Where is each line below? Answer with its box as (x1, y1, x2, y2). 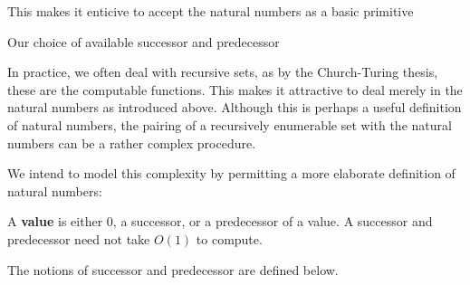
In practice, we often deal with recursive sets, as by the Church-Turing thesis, (7, 62, 438, 81)
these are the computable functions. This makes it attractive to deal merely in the (7, 80, 463, 99)
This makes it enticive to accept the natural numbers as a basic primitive (7, 2, 414, 20)
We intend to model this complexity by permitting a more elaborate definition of (7, 164, 456, 183)
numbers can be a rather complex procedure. (7, 133, 256, 152)
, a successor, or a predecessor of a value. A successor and (112, 212, 433, 231)
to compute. (196, 229, 263, 248)
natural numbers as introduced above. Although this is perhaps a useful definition (7, 98, 462, 117)
